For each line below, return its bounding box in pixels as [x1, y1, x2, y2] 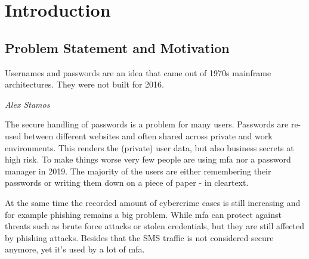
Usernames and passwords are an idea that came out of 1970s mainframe [5, 66, 271, 79]
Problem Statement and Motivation [5, 38, 230, 57]
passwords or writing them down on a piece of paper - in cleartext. [5, 176, 249, 189]
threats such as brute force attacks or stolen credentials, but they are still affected [5, 220, 304, 232]
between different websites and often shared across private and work [23, 129, 273, 142]
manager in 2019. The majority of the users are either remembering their [5, 164, 271, 177]
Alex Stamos [5, 98, 50, 110]
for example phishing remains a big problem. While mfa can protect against [5, 208, 282, 220]
